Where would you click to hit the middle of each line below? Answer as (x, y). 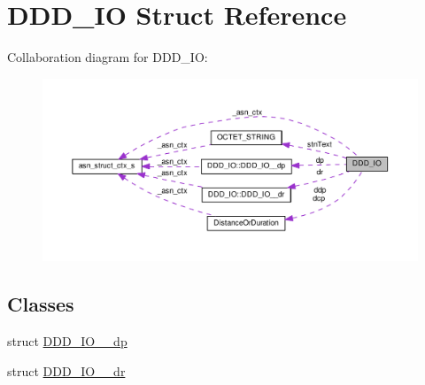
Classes (41, 304)
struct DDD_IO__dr (66, 370)
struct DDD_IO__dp (67, 341)
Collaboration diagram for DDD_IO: (108, 57)
